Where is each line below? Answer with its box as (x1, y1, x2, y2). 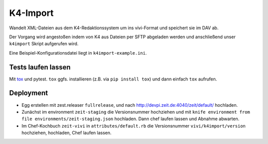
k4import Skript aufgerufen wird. (9, 41, 79, 47)
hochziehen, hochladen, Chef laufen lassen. (21, 130, 112, 136)
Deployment (9, 89, 48, 97)
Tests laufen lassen (9, 63, 71, 72)
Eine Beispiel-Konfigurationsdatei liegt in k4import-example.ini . (9, 50, 147, 56)
